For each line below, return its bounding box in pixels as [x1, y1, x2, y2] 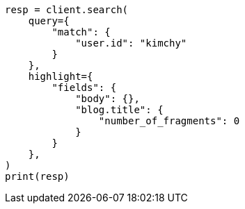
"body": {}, [75, 93, 140, 104]
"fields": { [52, 82, 117, 93]
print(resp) [5, 171, 70, 182]
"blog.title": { [75, 104, 164, 115]
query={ [28, 15, 70, 26]
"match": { [52, 26, 111, 37]
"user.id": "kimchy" [75, 37, 187, 49]
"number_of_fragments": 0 [98, 115, 240, 126]
